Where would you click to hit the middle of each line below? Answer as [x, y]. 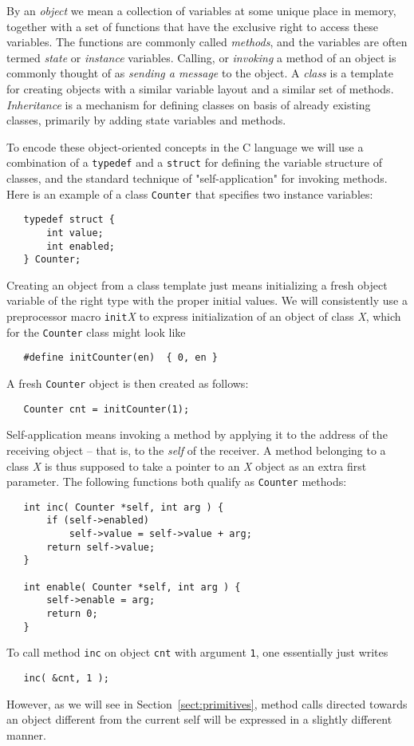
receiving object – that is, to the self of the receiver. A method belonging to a [196, 450]
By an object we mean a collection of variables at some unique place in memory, [201, 10]
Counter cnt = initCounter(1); [106, 409]
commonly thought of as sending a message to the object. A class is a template [200, 73]
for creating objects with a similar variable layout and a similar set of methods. [200, 88]
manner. [26, 734]
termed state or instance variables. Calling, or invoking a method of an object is [201, 57]
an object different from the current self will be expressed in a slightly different [199, 719]
